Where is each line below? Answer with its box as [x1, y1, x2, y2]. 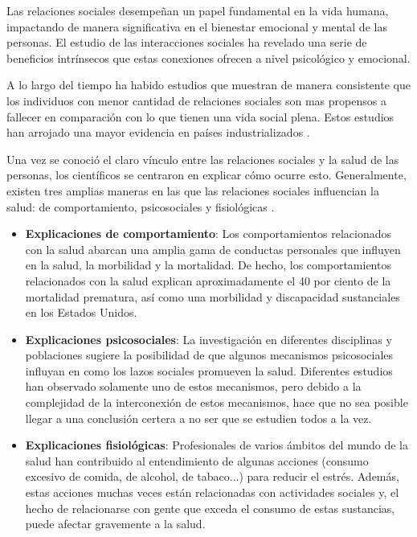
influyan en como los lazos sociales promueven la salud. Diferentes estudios [25, 362, 393, 379]
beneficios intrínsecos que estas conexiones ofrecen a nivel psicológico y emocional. [6, 49, 411, 66]
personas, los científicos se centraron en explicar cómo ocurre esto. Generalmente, [6, 166, 407, 183]
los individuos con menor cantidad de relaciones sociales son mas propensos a [6, 92, 386, 109]
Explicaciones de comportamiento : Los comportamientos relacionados [25, 225, 392, 242]
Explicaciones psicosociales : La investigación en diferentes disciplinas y [25, 330, 392, 347]
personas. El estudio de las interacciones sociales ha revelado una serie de [6, 34, 367, 51]
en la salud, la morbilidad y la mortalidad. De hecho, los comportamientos [25, 256, 391, 273]
